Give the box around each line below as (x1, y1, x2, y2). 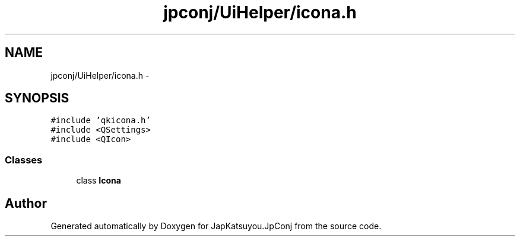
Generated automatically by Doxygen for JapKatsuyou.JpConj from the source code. (50, 221, 382, 232)
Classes (5, 153, 43, 166)
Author (5, 195, 47, 211)
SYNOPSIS (5, 91, 69, 106)
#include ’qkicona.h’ (50, 115, 151, 126)
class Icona (76, 175, 121, 186)
